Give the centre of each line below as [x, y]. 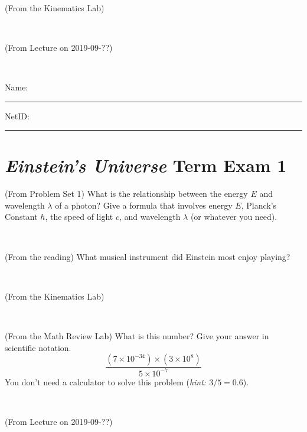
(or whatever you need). [234, 217]
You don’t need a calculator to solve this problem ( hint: [106, 381]
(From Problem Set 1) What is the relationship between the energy [126, 194]
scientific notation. [38, 347]
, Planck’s [259, 205]
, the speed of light [79, 217]
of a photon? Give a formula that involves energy [144, 205]
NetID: [17, 116]
